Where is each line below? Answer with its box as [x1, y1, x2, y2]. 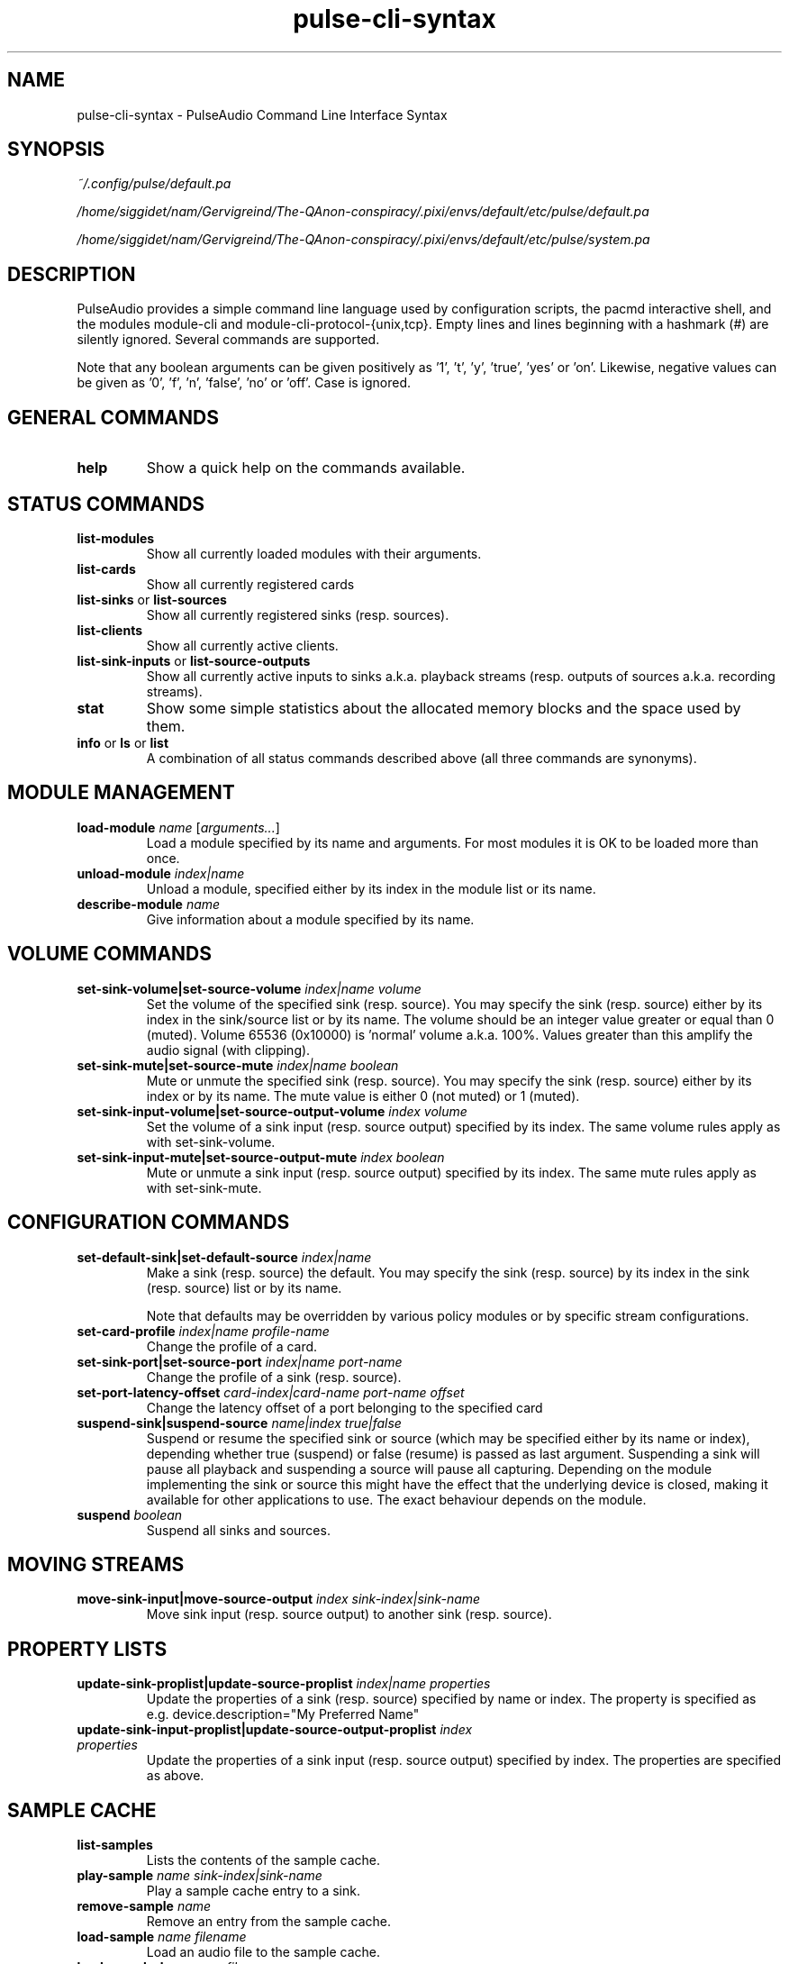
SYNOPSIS [7, 138, 105, 161]
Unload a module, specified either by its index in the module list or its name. [146, 880, 596, 896]
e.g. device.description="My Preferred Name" [146, 1706, 420, 1723]
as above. [146, 1768, 204, 1784]
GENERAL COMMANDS [7, 405, 220, 429]
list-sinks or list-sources [77, 591, 227, 607]
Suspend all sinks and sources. [146, 1522, 331, 1538]
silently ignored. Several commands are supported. [77, 332, 380, 348]
